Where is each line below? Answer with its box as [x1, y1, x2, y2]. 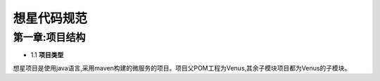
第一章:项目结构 [13, 31, 86, 44]
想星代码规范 [13, 11, 88, 26]
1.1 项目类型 [30, 51, 64, 59]
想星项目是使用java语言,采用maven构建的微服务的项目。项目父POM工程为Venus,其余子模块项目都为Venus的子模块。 [13, 63, 351, 72]
